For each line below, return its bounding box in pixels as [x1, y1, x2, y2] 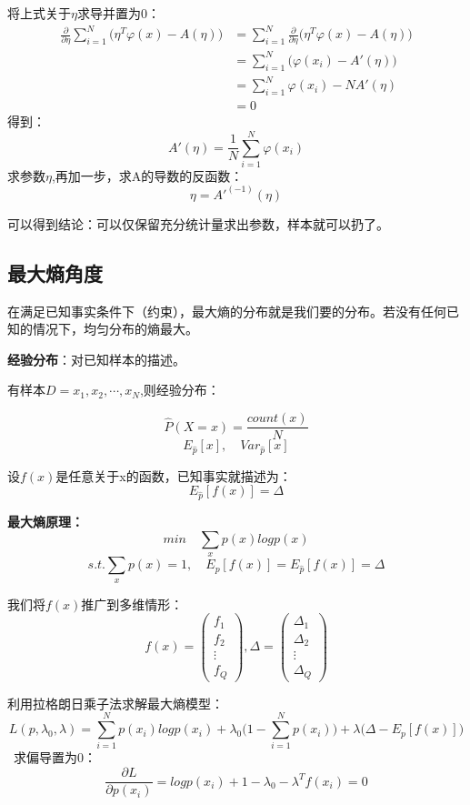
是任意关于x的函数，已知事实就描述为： [55, 466, 292, 485]
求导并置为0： [76, 4, 160, 22]
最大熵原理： [7, 512, 84, 531]
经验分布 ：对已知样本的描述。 [7, 349, 185, 368]
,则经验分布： [139, 380, 220, 399]
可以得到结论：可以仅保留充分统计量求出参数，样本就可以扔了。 [7, 214, 389, 233]
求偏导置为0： [13, 748, 96, 767]
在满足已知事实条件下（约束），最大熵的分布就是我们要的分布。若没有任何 [7, 301, 446, 320]
